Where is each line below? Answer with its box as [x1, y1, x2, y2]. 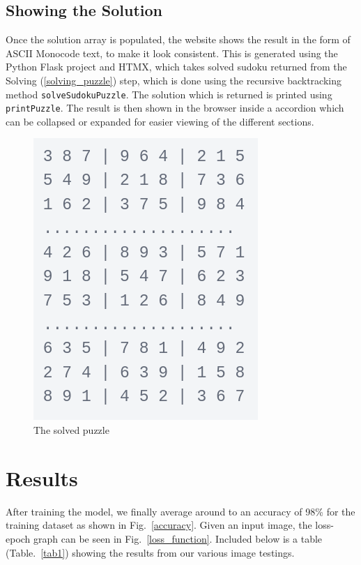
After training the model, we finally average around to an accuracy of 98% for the [6, 504, 355, 518]
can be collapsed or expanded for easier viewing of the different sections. [6, 114, 314, 128]
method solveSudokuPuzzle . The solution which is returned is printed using [6, 86, 332, 101]
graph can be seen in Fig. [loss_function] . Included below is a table [33, 531, 323, 545]
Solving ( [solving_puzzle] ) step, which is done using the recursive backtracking [6, 73, 341, 87]
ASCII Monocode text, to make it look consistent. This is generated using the [6, 45, 338, 60]
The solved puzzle [33, 423, 109, 437]
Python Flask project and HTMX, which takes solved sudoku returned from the [6, 59, 347, 74]
